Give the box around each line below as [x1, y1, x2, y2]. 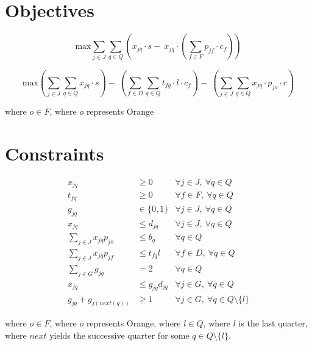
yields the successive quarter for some [49, 328, 190, 341]
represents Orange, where [86, 317, 181, 330]
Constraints [5, 140, 104, 165]
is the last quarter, [238, 317, 308, 330]
